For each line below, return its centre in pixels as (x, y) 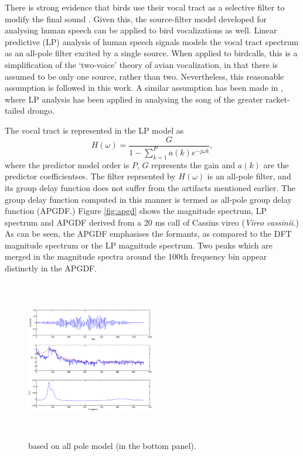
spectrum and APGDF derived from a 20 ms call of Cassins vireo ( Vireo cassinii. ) (152, 222)
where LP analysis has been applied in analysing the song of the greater (134, 99)
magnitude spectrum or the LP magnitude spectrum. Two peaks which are (139, 245)
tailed (15, 110)
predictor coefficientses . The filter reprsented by (90, 176)
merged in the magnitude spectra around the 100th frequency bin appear (136, 256)
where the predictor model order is (67, 164)
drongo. (41, 110)
